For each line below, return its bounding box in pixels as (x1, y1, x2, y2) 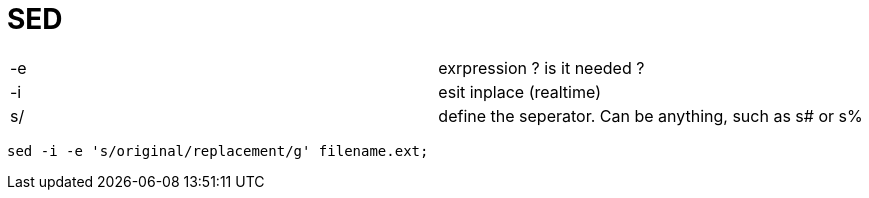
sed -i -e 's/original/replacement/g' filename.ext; (7, 142, 429, 159)
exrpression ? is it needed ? (438, 57, 645, 78)
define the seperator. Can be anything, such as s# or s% (438, 105, 863, 126)
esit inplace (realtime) (438, 81, 601, 102)
